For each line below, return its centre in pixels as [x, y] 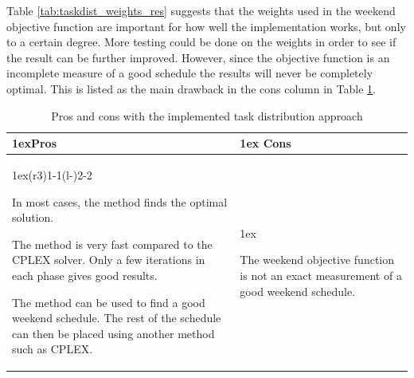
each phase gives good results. [85, 275]
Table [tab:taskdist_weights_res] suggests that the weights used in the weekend [201, 10]
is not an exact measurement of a [321, 275]
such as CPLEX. [53, 349]
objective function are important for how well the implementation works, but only [206, 26]
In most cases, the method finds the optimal [120, 201]
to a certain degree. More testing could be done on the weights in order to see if [201, 42]
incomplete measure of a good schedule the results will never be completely [190, 73]
